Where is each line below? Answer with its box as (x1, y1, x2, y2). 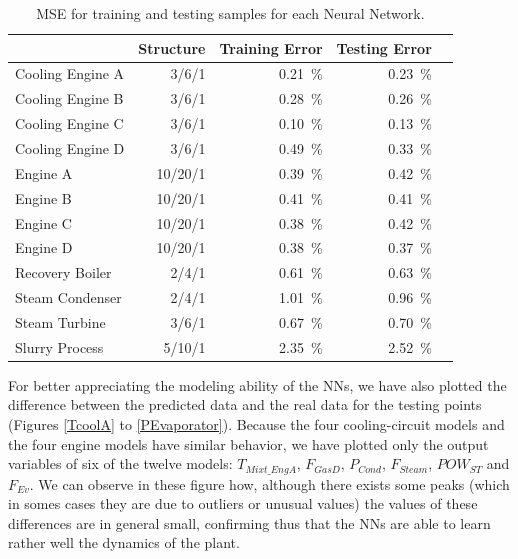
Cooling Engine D (15, 137, 125, 158)
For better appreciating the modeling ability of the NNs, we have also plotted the (8, 374, 507, 395)
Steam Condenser (15, 287, 122, 308)
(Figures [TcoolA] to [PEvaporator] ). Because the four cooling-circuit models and (8, 414, 505, 434)
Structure (138, 37, 206, 58)
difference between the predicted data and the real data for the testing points (8, 394, 482, 415)
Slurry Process (15, 336, 104, 357)
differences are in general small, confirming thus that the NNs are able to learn (8, 512, 491, 533)
